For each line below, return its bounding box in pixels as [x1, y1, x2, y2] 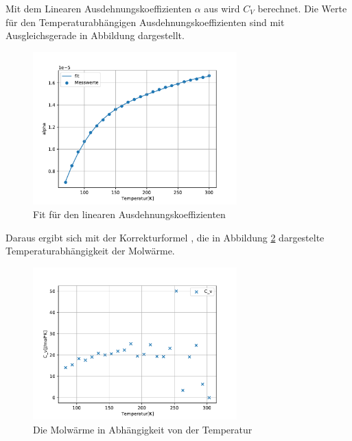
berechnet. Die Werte [257, 1, 347, 15]
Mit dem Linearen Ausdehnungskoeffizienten [5, 1, 192, 15]
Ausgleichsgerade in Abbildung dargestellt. [5, 28, 185, 43]
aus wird [204, 1, 240, 15]
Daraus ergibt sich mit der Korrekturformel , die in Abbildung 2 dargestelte [5, 230, 325, 244]
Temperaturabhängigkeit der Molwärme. [5, 243, 175, 258]
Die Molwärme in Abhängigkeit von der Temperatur [33, 422, 253, 436]
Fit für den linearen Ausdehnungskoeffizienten [33, 206, 226, 221]
